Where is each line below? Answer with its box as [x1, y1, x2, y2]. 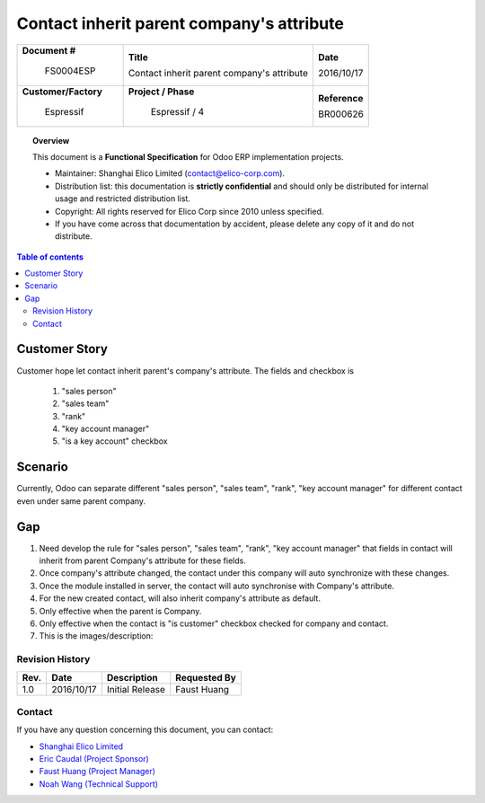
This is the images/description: [39, 631, 154, 641]
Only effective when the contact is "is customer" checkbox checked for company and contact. [39, 618, 389, 629]
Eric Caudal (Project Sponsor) [39, 754, 150, 764]
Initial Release [106, 683, 166, 695]
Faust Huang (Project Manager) [39, 766, 156, 777]
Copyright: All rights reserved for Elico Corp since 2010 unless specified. [55, 206, 324, 216]
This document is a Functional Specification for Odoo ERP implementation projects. [32, 151, 345, 162]
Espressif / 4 [150, 105, 205, 118]
